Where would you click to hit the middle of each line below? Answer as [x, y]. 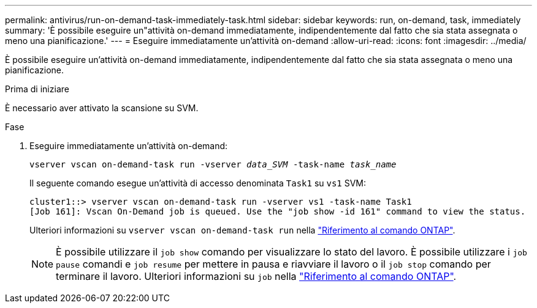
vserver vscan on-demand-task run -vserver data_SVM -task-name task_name [213, 164]
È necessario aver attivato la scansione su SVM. [102, 108]
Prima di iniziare [37, 89]
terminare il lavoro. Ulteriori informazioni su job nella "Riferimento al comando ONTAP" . [256, 276]
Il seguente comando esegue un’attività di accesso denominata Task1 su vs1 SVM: [198, 183]
